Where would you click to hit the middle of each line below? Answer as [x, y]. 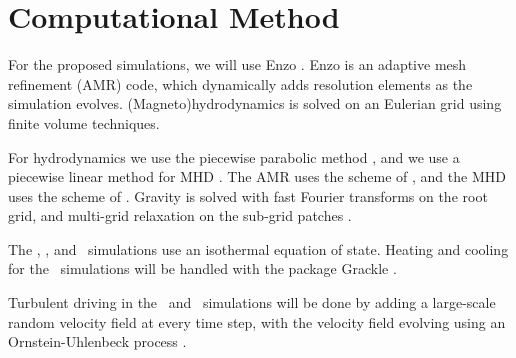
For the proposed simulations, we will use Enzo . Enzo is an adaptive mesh [237, 64]
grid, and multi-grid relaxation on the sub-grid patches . [180, 215]
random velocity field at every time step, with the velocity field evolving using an [257, 321]
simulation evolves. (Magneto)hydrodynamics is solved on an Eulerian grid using [255, 103]
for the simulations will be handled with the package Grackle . [202, 268]
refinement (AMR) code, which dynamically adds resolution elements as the [240, 83]
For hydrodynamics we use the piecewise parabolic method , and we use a [234, 156]
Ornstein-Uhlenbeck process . [97, 341]
